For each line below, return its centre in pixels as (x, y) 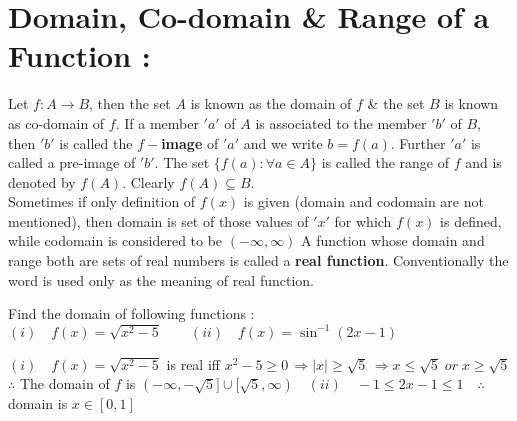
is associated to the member (341, 122)
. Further (418, 142)
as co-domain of (56, 122)
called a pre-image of (72, 162)
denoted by (42, 181)
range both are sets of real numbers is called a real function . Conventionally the (258, 260)
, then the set (130, 103)
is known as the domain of (271, 103)
